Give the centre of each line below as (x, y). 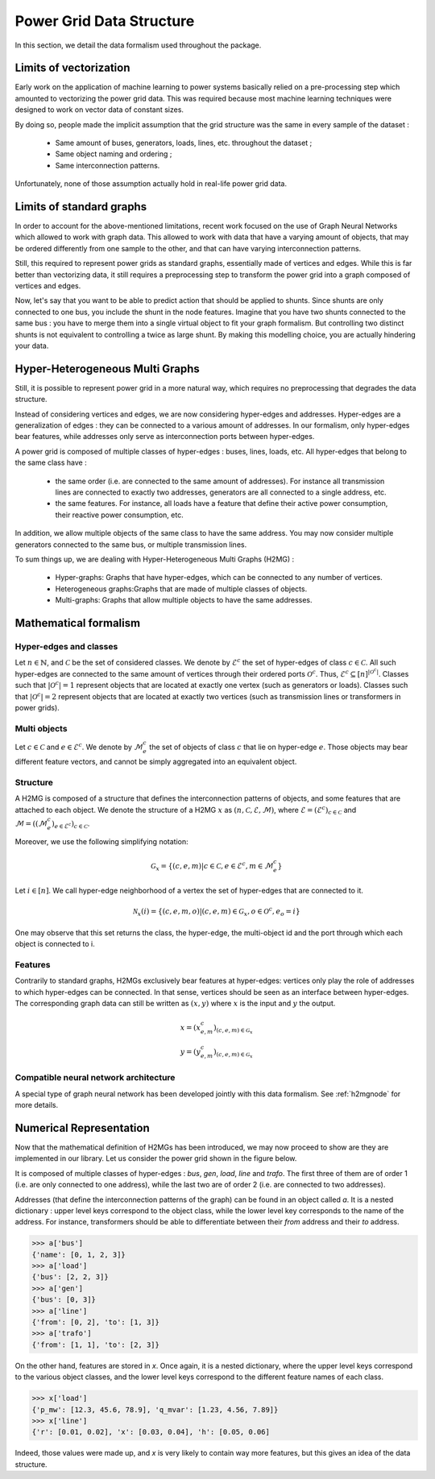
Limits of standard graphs (81, 207)
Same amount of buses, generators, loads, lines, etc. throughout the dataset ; (184, 143)
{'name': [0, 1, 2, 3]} (79, 1254)
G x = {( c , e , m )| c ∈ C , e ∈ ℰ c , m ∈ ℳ (212, 866)
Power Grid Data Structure (105, 21)
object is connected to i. (55, 944)
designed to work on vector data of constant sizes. (99, 110)
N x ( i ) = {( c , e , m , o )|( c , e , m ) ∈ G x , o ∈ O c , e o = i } (217, 912)
